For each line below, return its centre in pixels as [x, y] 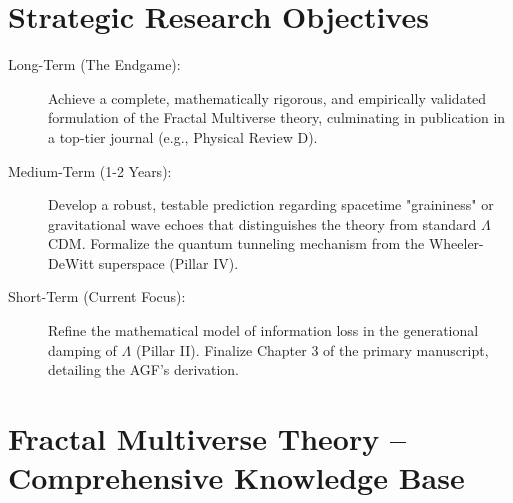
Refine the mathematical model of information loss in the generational [263, 330]
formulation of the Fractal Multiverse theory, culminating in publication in [277, 117]
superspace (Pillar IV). [168, 262]
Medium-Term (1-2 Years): [90, 170]
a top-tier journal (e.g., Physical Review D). [183, 136]
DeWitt [71, 262]
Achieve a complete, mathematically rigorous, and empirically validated [267, 97]
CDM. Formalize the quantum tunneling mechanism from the [236, 243]
